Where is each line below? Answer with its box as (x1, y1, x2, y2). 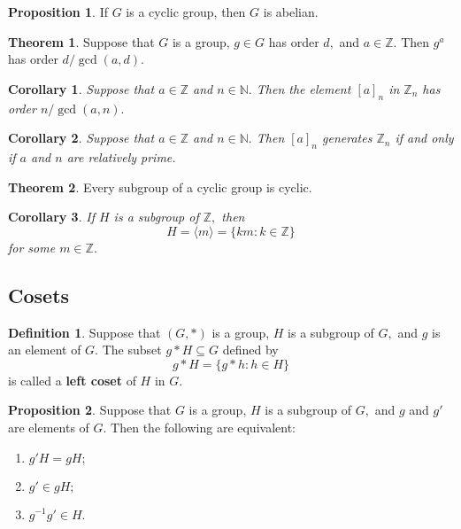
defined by (222, 340, 279, 359)
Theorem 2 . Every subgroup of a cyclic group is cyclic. (8, 177, 312, 196)
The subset (102, 340, 162, 359)
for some (8, 237, 56, 256)
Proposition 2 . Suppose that (8, 401, 172, 419)
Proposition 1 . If (8, 3, 108, 20)
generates (322, 128, 373, 147)
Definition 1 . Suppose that (8, 323, 161, 341)
